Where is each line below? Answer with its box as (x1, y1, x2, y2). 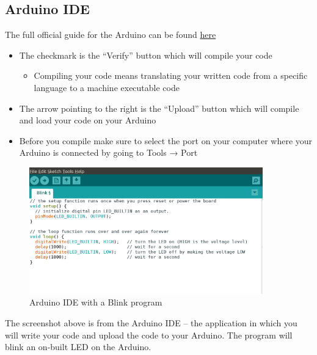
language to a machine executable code (34, 81, 180, 93)
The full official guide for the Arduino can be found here (5, 28, 216, 41)
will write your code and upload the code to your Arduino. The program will (5, 328, 293, 341)
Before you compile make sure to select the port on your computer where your (19, 134, 313, 147)
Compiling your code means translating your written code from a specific (34, 69, 308, 82)
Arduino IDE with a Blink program (29, 296, 162, 309)
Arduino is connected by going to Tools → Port (19, 146, 198, 159)
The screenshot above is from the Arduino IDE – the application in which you (5, 316, 297, 329)
